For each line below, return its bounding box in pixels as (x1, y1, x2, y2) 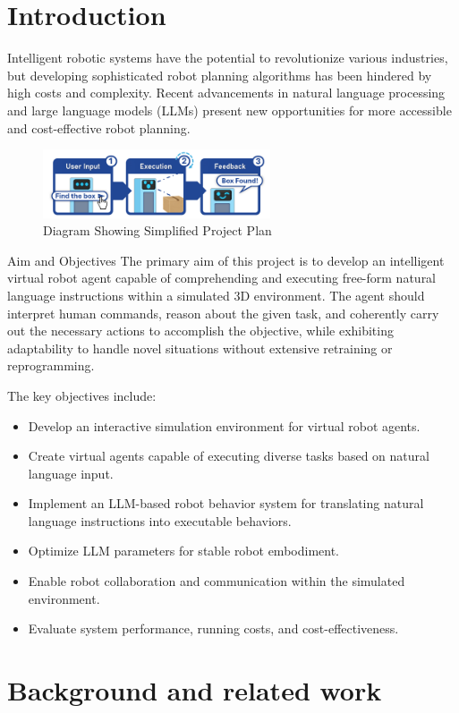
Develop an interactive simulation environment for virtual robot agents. (28, 416, 421, 435)
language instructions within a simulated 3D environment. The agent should (7, 285, 425, 304)
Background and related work (7, 672, 382, 709)
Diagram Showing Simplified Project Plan (43, 221, 272, 240)
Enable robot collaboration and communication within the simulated (28, 572, 405, 590)
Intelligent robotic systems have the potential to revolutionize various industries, (7, 48, 448, 67)
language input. (28, 463, 114, 482)
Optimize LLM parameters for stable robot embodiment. (28, 541, 339, 560)
